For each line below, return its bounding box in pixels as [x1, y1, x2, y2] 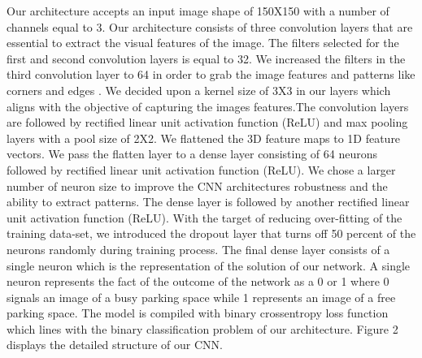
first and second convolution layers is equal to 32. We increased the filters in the [7, 50, 406, 67]
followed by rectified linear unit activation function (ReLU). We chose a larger [7, 161, 396, 178]
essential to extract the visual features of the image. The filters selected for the [7, 34, 399, 51]
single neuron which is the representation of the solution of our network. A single [7, 257, 411, 274]
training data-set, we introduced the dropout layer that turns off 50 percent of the [7, 225, 416, 242]
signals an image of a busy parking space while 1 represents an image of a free [7, 288, 396, 305]
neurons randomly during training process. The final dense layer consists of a [7, 240, 390, 257]
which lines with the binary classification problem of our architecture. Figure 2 [7, 320, 398, 337]
